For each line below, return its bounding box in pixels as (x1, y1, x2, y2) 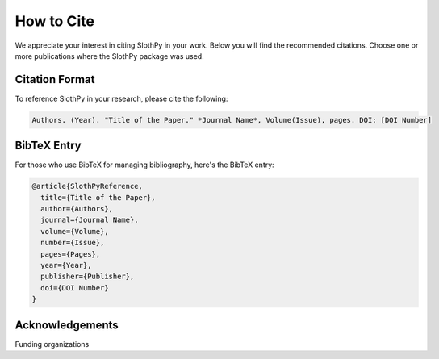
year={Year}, (40, 261, 92, 270)
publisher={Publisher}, (40, 272, 135, 282)
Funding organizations (15, 339, 90, 349)
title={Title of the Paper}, (40, 193, 157, 202)
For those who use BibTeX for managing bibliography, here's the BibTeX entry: (15, 160, 274, 169)
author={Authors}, (40, 204, 113, 214)
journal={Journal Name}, (40, 215, 139, 225)
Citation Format (15, 73, 95, 86)
